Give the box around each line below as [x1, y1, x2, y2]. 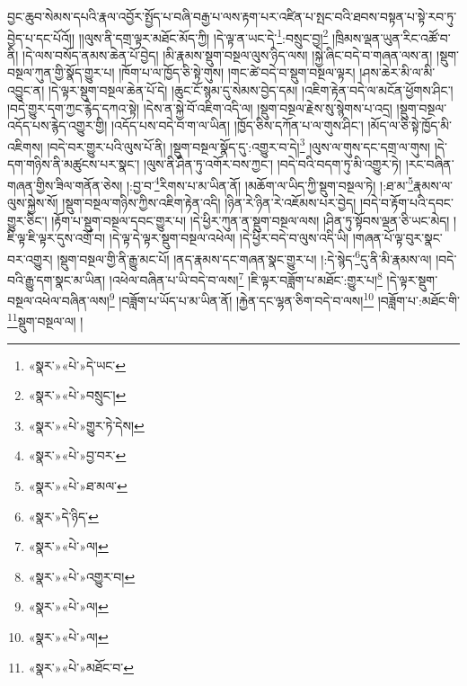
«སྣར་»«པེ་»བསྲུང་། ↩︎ [28, 386, 127, 405]
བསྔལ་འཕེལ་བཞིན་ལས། [7, 290, 110, 309]
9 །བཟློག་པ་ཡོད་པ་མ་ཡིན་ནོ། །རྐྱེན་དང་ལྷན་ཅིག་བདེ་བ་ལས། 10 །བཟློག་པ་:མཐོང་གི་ [109, 289, 460, 309]
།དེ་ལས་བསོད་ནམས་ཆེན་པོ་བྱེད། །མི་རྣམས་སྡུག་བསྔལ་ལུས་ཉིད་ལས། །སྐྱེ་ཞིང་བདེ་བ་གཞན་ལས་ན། [22, 45, 433, 64]
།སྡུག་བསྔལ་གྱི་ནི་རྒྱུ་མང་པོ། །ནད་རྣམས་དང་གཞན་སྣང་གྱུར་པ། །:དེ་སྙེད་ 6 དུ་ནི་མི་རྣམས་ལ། [57, 246, 432, 268]
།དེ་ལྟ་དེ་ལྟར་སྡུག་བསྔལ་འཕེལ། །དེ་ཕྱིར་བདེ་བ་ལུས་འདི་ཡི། [109, 228, 349, 247]
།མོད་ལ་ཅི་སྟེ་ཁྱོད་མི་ [367, 116, 453, 135]
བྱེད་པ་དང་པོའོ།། [7, 28, 75, 47]
